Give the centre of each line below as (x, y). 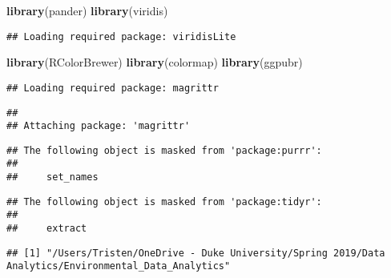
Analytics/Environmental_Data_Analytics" (119, 266)
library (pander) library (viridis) (87, 10)
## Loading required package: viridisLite (121, 36)
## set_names (52, 177)
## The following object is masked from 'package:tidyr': (164, 201)
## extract (47, 229)
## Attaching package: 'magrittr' (99, 126)
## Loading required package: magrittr (113, 88)
